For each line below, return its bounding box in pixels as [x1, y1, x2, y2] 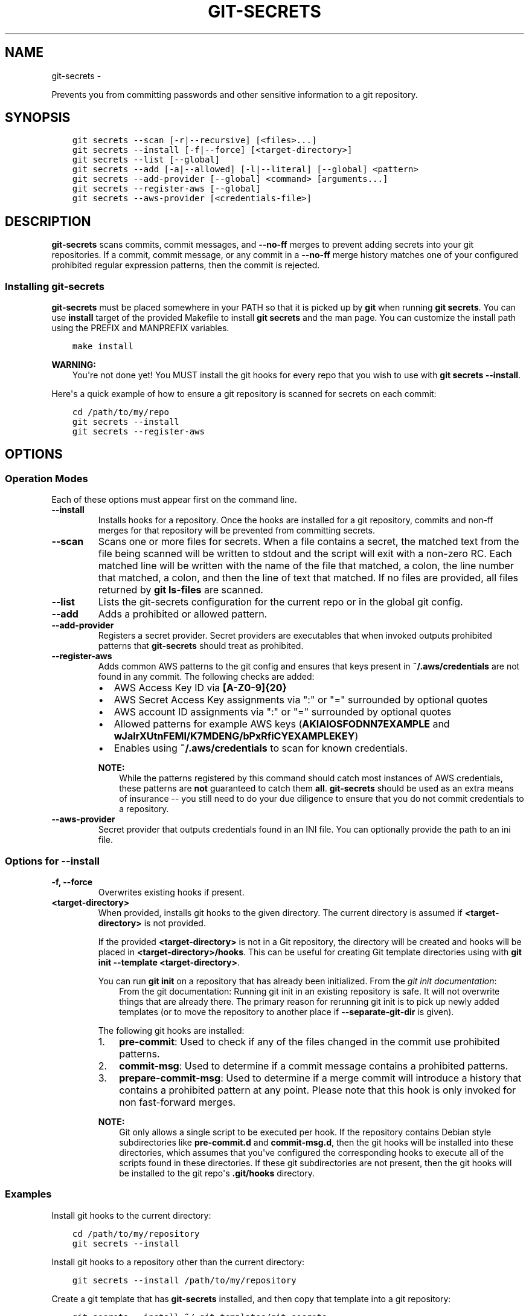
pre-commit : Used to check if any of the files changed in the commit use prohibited [119, 1036, 500, 1048]
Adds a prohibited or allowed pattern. [98, 608, 268, 621]
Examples [5, 1188, 52, 1201]
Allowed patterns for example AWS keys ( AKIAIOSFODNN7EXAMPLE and [114, 718, 450, 731]
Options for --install [5, 854, 100, 867]
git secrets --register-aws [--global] [72, 184, 261, 194]
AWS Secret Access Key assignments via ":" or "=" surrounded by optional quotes [114, 694, 488, 706]
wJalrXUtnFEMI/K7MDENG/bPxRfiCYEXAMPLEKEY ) [114, 730, 359, 743]
